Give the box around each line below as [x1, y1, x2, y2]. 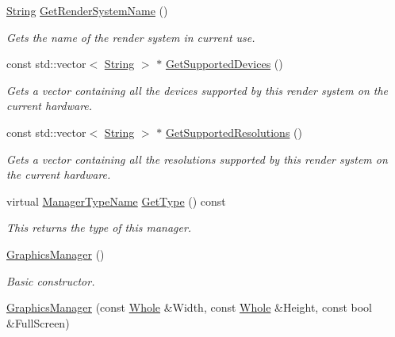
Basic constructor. [6, 272, 95, 289]
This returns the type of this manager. [6, 219, 192, 236]
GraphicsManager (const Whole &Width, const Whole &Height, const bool [6, 299, 372, 316]
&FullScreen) [6, 314, 70, 331]
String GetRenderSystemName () [6, 2, 168, 18]
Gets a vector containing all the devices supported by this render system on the [6, 81, 389, 98]
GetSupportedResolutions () [165, 123, 302, 140]
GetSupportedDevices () [165, 55, 283, 72]
